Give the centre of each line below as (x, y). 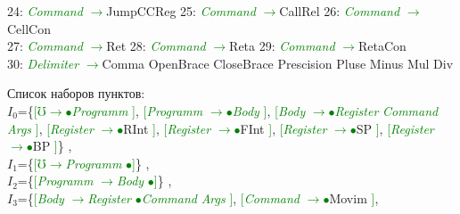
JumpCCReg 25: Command (181, 11)
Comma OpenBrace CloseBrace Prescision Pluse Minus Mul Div (278, 63)
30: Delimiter (43, 63)
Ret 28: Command (156, 46)
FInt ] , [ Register (283, 128)
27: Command (45, 46)
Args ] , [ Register (50, 128)
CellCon (29, 28)
